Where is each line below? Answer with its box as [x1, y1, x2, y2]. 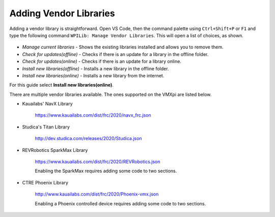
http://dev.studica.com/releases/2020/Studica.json [35, 135, 142, 142]
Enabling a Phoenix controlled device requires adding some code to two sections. [35, 200, 206, 206]
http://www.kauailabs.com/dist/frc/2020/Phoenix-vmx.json [35, 191, 159, 197]
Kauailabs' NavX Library [22, 101, 73, 107]
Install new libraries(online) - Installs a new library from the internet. [22, 72, 164, 78]
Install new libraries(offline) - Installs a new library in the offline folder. [22, 65, 169, 71]
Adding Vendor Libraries [9, 8, 115, 19]
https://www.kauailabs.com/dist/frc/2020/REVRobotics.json [35, 158, 160, 165]
